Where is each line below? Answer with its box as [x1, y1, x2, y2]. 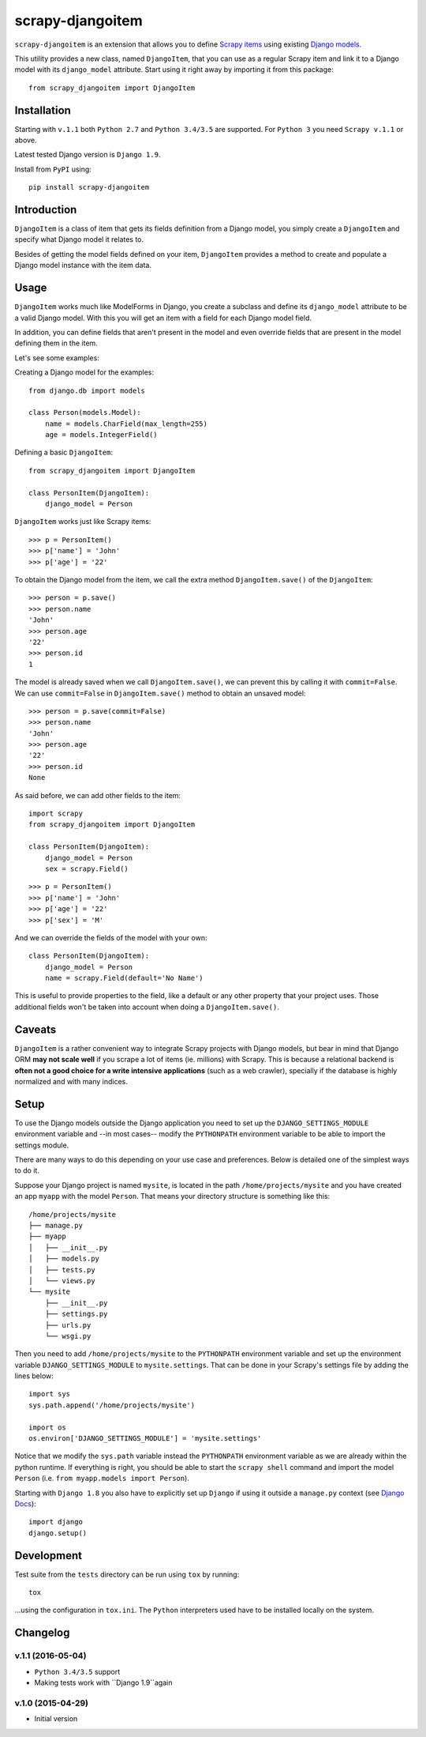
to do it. [14, 1166, 39, 1175]
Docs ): [14, 1498, 37, 1509]
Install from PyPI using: [14, 164, 92, 174]
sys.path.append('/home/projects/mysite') [28, 1400, 196, 1410]
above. [14, 135, 37, 145]
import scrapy [28, 809, 83, 818]
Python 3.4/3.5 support [34, 1667, 121, 1676]
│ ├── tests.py [28, 1265, 95, 1274]
